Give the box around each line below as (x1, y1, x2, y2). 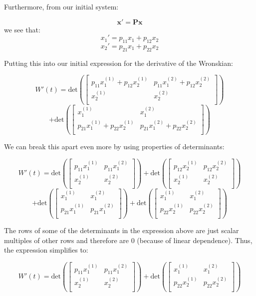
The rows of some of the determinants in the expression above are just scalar (4, 225, 239, 235)
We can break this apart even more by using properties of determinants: (4, 141, 225, 152)
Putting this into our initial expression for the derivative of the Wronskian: (4, 57, 233, 68)
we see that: (4, 24, 40, 34)
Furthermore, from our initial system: (4, 1, 119, 11)
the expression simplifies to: (4, 245, 88, 255)
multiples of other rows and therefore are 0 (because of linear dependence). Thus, (4, 235, 253, 245)
